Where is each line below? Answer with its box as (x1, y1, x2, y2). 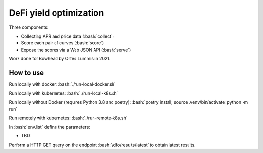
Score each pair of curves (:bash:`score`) (21, 40, 104, 46)
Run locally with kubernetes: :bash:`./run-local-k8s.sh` (9, 90, 118, 96)
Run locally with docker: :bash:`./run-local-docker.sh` (9, 81, 116, 87)
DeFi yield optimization (9, 7, 104, 18)
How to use (9, 68, 44, 76)
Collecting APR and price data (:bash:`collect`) (21, 33, 114, 39)
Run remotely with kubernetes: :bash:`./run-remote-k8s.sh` (9, 115, 128, 121)
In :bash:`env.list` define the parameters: (9, 124, 90, 130)
